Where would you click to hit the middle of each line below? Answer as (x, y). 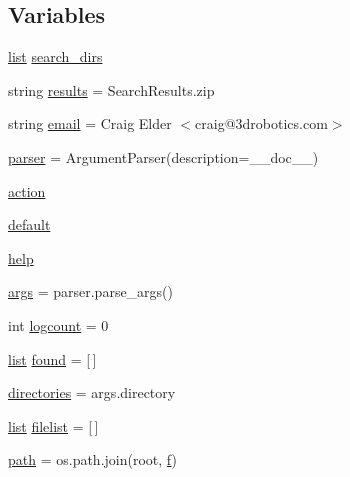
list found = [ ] (52, 358)
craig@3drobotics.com (261, 123)
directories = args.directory (92, 392)
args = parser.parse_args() (91, 291)
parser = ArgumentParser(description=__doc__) (163, 156)
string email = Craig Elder (90, 123)
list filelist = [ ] (53, 425)
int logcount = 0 (58, 324)
